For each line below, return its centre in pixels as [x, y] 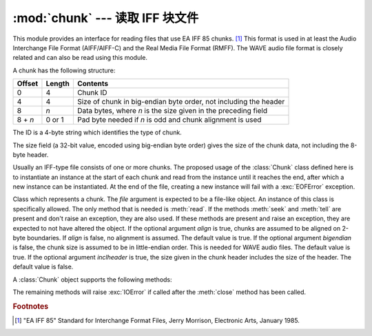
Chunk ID [92, 93]
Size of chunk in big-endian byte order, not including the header [181, 102]
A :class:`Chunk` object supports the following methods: [92, 280]
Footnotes [31, 306]
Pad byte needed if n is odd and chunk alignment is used [169, 120]
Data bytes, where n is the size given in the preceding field [172, 111]
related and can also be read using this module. [80, 58]
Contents [93, 84]
